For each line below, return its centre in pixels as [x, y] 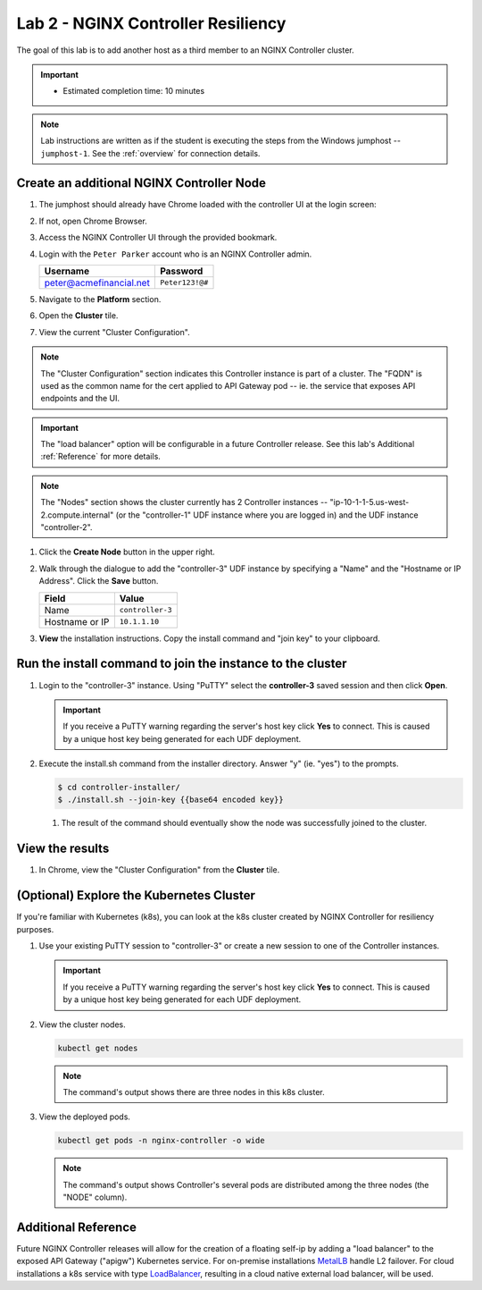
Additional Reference [77, 1227]
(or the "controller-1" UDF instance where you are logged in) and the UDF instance [267, 515]
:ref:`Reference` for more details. [100, 457]
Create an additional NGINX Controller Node [141, 183]
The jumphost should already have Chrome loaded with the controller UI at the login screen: [208, 205]
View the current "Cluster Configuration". [115, 332]
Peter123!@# [184, 283]
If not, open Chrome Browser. [93, 221]
